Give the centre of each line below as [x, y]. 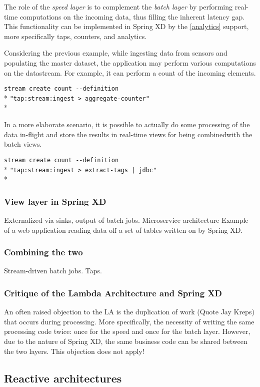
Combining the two [43, 252]
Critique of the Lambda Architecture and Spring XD [113, 293]
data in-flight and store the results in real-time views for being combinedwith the [128, 134]
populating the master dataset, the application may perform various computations [130, 62]
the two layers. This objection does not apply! [74, 351]
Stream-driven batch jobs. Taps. [53, 271]
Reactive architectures [63, 378]
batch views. [23, 144]
